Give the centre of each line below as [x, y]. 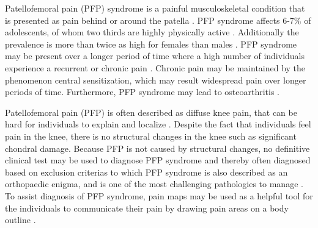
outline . [20, 220]
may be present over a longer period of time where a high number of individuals [155, 56]
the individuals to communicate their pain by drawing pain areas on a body [147, 208]
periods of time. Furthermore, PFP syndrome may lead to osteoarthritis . [142, 92]
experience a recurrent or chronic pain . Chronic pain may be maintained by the [155, 67]
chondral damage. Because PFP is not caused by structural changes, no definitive [157, 148]
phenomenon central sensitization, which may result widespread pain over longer [156, 80]
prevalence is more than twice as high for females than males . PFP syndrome [151, 44]
